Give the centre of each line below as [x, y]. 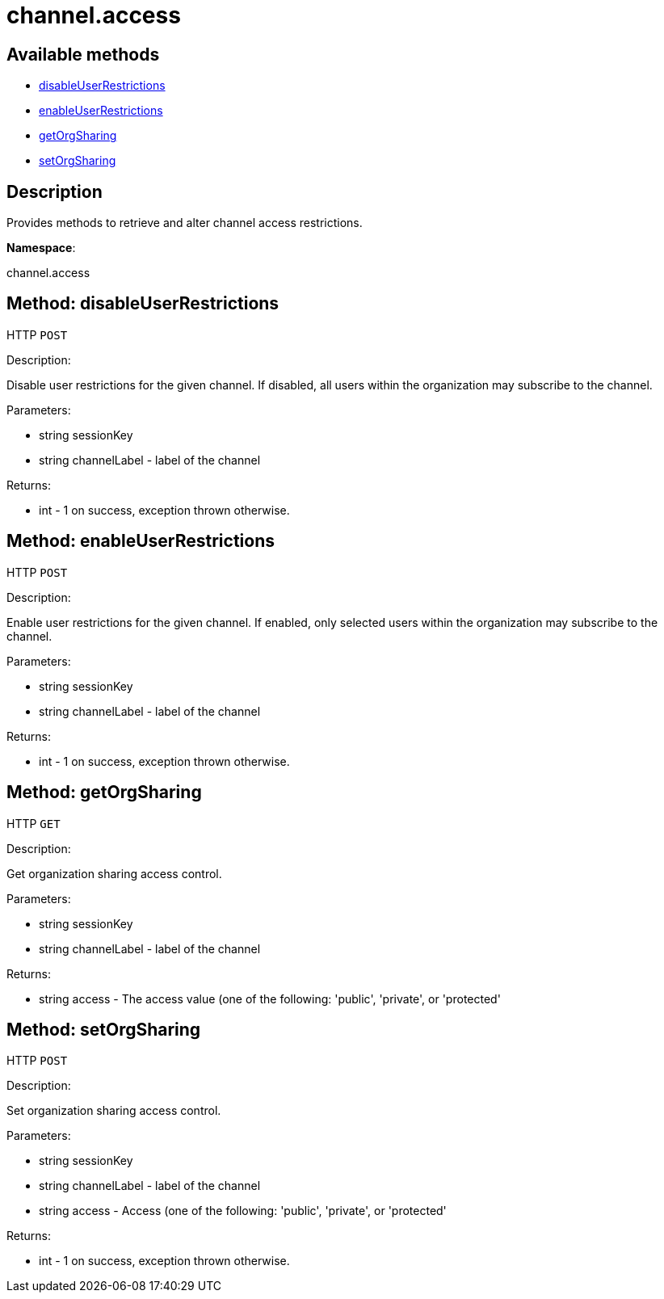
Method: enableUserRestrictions [141, 541]
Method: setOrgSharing [104, 1029]
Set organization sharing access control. [114, 1111]
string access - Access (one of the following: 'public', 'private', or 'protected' [243, 1211]
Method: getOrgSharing [104, 792]
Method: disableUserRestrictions [143, 304]
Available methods [83, 54]
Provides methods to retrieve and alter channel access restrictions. [185, 223]
